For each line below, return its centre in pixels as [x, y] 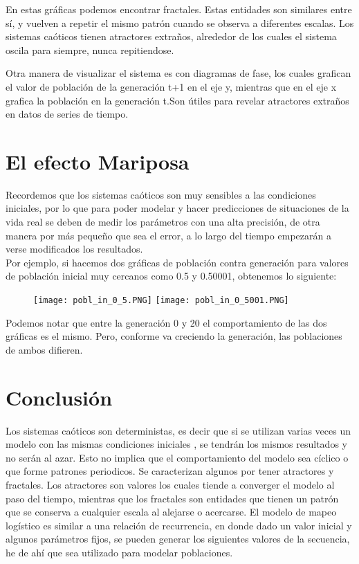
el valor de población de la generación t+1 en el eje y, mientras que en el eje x [171, 86]
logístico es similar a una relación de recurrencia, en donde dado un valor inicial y [179, 525]
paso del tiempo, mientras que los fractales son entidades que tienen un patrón [172, 498]
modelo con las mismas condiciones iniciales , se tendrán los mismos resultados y [176, 444]
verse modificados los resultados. [74, 249]
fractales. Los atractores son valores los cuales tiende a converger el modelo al [170, 484]
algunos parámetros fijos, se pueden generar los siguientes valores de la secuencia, [178, 539]
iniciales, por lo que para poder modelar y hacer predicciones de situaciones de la [177, 208]
